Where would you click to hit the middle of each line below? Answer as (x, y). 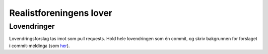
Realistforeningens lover (61, 13)
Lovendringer (32, 26)
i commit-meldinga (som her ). (39, 46)
